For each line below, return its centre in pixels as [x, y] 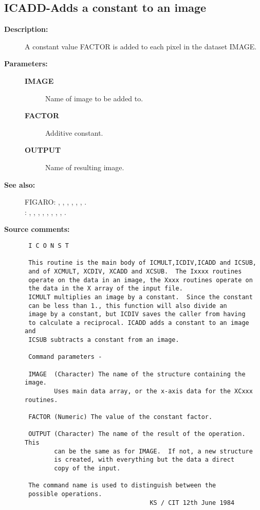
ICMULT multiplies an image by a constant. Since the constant [141, 297]
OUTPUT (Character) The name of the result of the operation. [137, 434]
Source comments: [37, 229]
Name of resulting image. [85, 167]
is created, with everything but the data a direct [144, 460]
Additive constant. [74, 132]
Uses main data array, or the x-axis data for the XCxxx [153, 391]
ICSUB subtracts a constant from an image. [104, 340]
